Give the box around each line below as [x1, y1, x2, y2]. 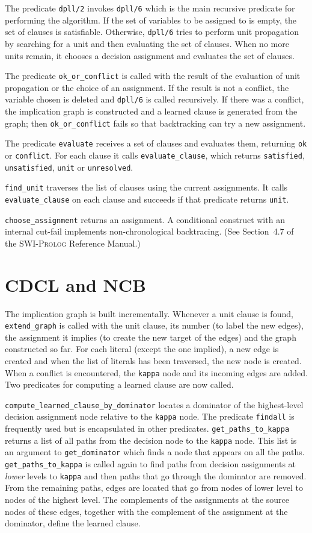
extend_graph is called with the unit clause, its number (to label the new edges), [5, 319, 304, 332]
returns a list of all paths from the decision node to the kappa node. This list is [5, 434, 297, 446]
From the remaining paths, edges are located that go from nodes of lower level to [5, 481, 304, 494]
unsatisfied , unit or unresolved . [5, 160, 133, 173]
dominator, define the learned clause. [5, 517, 141, 529]
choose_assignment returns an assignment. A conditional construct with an [5, 213, 285, 225]
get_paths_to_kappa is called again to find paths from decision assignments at [5, 458, 296, 470]
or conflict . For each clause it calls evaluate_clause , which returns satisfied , [5, 148, 305, 161]
